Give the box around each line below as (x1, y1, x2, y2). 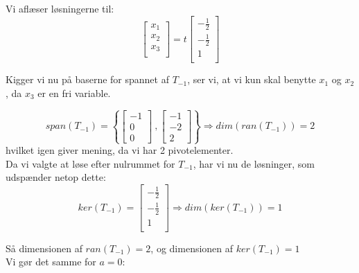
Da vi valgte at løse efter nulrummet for (6, 156, 175, 170)
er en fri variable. (37, 86, 111, 100)
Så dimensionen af (6, 240, 82, 255)
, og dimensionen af (150, 240, 234, 255)
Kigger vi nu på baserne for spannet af (6, 72, 169, 87)
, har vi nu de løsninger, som (193, 156, 315, 170)
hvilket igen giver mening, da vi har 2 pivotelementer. (6, 143, 234, 157)
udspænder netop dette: (6, 170, 106, 184)
